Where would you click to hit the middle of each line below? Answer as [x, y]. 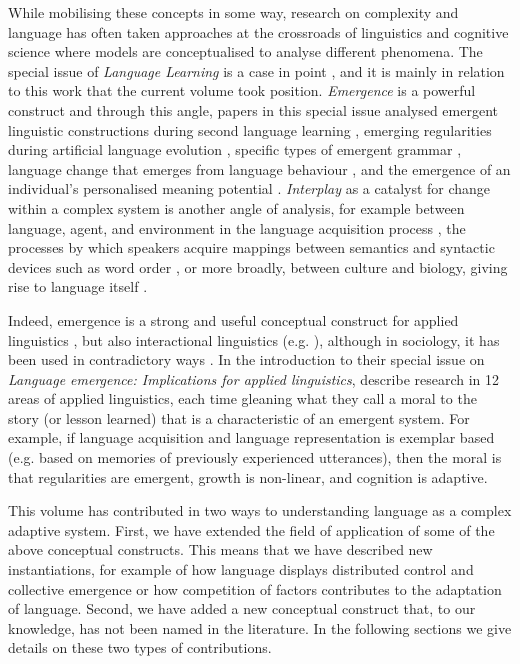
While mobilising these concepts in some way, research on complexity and [233, 12]
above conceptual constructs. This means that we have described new [220, 549]
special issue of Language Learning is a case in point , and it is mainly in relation [256, 70]
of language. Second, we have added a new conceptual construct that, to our [242, 608]
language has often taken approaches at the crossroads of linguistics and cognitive [258, 31]
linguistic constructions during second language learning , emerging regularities [250, 129]
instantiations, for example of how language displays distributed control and [241, 569]
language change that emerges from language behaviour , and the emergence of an [259, 168]
